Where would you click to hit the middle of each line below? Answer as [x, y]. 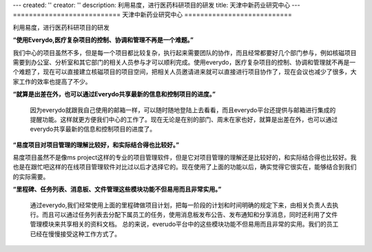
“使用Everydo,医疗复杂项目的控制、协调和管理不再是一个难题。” [103, 40]
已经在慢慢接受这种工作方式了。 [75, 233]
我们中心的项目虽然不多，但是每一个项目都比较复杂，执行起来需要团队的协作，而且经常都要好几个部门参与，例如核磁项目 [185, 52]
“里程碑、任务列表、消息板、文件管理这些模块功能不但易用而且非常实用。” [117, 189]
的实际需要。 [31, 176]
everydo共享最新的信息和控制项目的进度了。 [93, 129]
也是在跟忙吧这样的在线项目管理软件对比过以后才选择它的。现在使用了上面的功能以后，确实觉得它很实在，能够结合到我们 [185, 167]
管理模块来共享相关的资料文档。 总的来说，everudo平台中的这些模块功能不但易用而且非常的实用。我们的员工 [184, 224]
